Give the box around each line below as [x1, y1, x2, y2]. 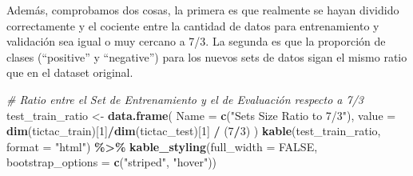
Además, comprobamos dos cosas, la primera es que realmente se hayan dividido [6, 2, 399, 18]
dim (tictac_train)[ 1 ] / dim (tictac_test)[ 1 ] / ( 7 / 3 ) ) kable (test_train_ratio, [6, 122, 381, 139]
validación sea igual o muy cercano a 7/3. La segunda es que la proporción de [6, 33, 386, 50]
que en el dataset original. [6, 64, 133, 81]
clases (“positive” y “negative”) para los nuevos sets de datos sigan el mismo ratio [6, 48, 407, 65]
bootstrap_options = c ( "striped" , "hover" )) [6, 154, 217, 170]
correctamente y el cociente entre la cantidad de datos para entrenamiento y [6, 17, 379, 34]
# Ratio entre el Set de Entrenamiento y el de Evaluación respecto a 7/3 [6, 90, 363, 107]
